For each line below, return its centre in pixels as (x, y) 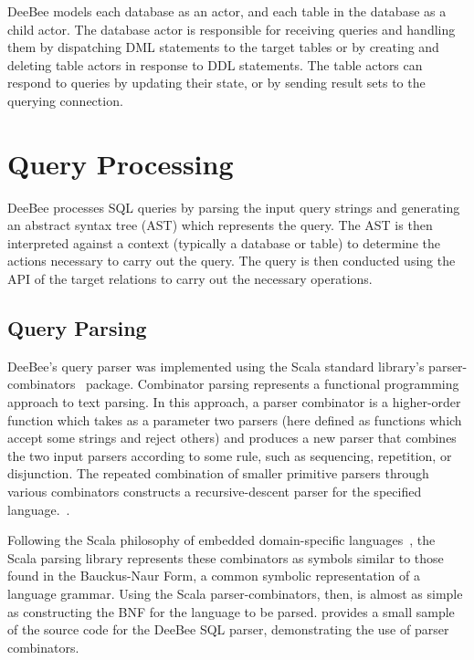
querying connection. (65, 100)
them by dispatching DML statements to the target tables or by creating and (223, 47)
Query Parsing (77, 328)
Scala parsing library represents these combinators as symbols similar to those (226, 557)
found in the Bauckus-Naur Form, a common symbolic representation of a (214, 576)
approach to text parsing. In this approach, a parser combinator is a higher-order (234, 402)
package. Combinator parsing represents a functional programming (273, 384)
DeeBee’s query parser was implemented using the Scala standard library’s (216, 366)
